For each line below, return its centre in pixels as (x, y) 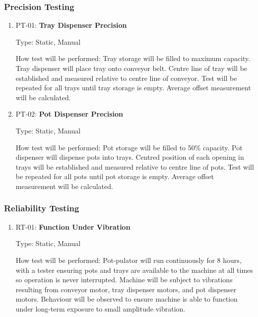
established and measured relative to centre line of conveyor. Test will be (126, 78)
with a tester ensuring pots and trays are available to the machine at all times (134, 270)
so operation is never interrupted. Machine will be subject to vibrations (124, 280)
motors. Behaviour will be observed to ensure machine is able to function (127, 299)
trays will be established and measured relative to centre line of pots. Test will (135, 166)
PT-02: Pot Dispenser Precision (69, 114)
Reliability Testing (42, 208)
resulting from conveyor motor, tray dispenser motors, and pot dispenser (126, 289)
